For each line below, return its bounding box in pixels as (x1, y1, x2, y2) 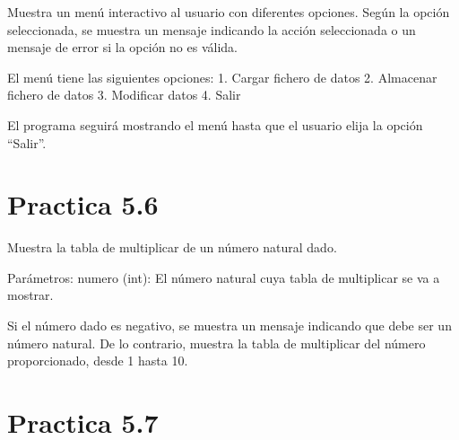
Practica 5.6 (7, 186, 159, 223)
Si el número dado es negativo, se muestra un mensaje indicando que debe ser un (7, 316, 452, 335)
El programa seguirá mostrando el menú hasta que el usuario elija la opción (7, 115, 423, 134)
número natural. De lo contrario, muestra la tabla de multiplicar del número (7, 333, 426, 352)
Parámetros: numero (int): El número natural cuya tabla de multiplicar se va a (7, 268, 440, 286)
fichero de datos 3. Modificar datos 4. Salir (7, 85, 241, 104)
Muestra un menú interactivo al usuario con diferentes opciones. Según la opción (7, 3, 450, 21)
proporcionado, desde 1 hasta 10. (7, 351, 188, 370)
